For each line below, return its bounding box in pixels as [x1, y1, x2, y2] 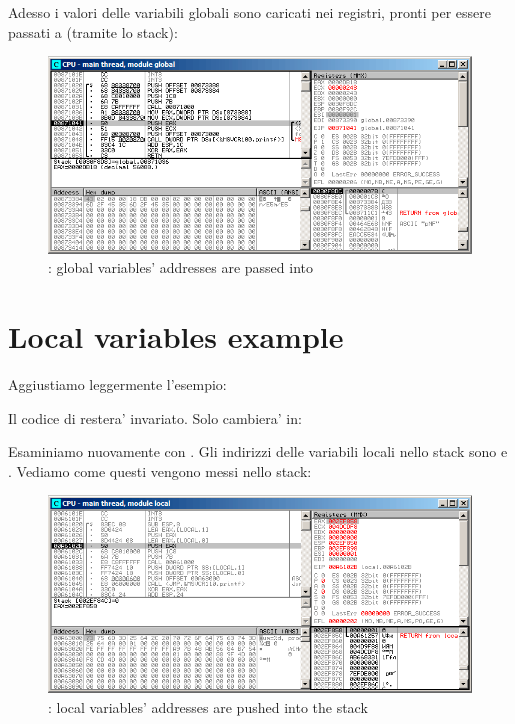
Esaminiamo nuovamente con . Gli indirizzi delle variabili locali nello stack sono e [8, 441, 508, 462]
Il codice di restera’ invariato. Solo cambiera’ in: [8, 407, 302, 428]
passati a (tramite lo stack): [8, 21, 178, 42]
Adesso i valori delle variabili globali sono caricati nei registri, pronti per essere [8, 2, 491, 22]
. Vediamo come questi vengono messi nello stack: [8, 460, 312, 481]
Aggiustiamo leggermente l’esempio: [8, 374, 227, 395]
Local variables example [8, 316, 344, 357]
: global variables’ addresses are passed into [48, 257, 314, 278]
